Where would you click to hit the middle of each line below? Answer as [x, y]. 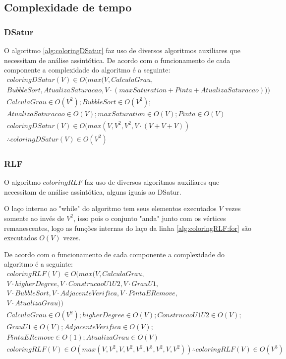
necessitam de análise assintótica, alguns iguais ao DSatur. [93, 191]
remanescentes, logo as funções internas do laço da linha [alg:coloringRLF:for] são [128, 228]
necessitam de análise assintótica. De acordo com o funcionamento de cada [117, 60]
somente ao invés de [34, 218]
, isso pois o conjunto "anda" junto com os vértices [149, 218]
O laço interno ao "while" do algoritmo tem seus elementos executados [110, 208]
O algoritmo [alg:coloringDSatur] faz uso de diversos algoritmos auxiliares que [122, 50]
